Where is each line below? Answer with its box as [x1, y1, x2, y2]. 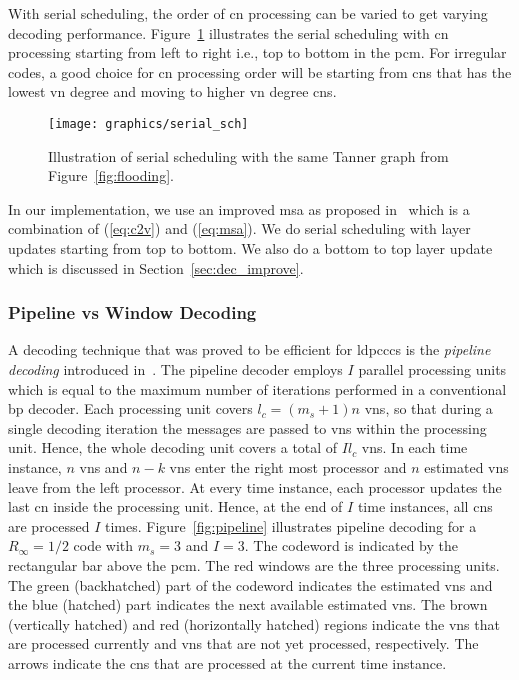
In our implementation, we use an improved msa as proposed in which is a [8, 198, 470, 219]
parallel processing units [358, 359, 507, 379]
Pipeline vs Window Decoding [8, 300, 257, 325]
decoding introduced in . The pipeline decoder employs [8, 359, 343, 379]
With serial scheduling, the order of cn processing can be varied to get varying [8, 3, 488, 23]
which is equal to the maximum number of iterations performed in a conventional [8, 378, 507, 399]
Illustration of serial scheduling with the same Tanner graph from [48, 145, 449, 166]
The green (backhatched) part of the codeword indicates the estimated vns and [8, 574, 493, 595]
